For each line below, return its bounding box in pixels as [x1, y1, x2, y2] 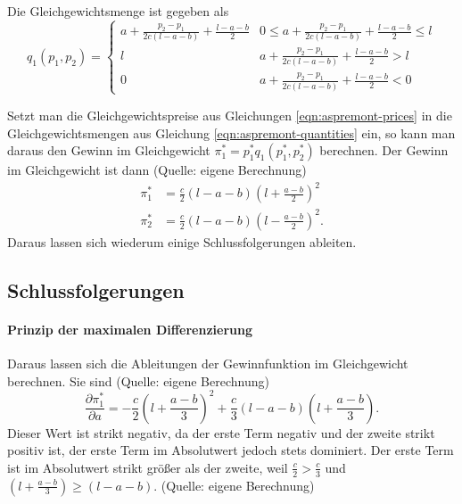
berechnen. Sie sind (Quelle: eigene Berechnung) [7, 371, 269, 390]
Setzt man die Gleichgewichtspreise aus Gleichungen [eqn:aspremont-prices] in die [7, 105, 452, 124]
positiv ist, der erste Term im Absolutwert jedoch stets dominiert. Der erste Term [7, 441, 454, 459]
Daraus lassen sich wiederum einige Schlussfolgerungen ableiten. [7, 232, 357, 251]
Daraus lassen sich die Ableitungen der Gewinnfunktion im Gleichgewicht [7, 353, 408, 372]
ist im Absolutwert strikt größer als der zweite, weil [7, 458, 288, 476]
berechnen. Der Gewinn [319, 141, 449, 160]
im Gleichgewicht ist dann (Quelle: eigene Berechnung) [7, 161, 307, 179]
